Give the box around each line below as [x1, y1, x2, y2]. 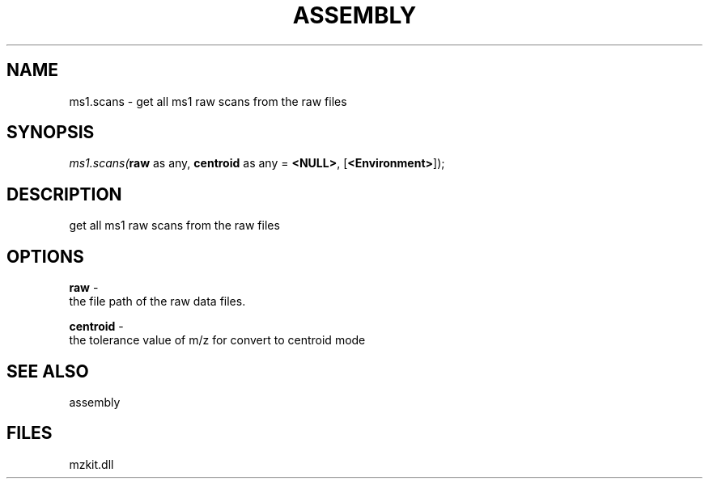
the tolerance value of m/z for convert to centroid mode [69, 333, 366, 348]
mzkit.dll [69, 457, 114, 471]
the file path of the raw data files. [69, 294, 246, 309]
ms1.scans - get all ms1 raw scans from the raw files [69, 94, 347, 108]
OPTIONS [6, 246, 84, 267]
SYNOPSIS [6, 122, 95, 143]
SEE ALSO [6, 361, 89, 382]
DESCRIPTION [6, 183, 122, 205]
